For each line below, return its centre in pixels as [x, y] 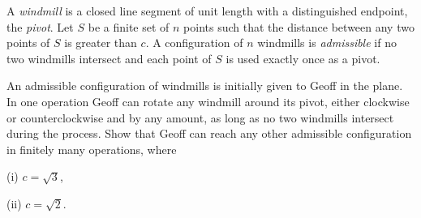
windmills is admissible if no [327, 43]
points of [28, 43]
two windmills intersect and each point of [109, 58]
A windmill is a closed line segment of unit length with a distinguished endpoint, [207, 11]
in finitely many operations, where [92, 149]
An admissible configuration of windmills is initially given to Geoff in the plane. [205, 85]
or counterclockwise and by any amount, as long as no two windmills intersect [200, 117]
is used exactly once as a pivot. [303, 58]
